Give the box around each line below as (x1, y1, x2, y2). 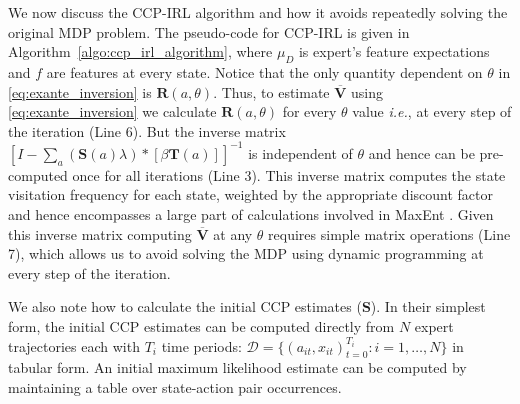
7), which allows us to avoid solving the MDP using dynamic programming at (8, 243, 484, 264)
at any (213, 223, 253, 244)
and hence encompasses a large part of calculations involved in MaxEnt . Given (8, 204, 494, 225)
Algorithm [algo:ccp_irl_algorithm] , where (8, 41, 273, 62)
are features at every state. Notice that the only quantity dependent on (46, 61, 483, 82)
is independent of (248, 142, 353, 163)
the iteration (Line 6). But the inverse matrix (8, 120, 286, 141)
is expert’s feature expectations (298, 41, 490, 62)
